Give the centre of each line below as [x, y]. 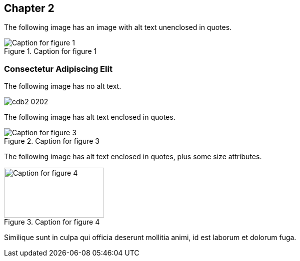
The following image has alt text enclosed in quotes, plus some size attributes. [133, 157]
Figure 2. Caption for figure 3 [52, 141]
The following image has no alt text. [63, 86]
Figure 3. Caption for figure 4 [52, 222]
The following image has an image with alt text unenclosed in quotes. [118, 27]
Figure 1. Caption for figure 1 [50, 51]
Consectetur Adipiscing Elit [58, 69]
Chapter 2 [29, 8]
